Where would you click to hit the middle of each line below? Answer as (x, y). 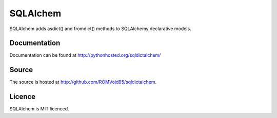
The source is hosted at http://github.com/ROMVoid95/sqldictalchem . (83, 82)
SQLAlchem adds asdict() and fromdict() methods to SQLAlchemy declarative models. (101, 29)
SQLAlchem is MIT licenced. (39, 109)
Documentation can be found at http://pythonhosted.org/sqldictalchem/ (85, 55)
